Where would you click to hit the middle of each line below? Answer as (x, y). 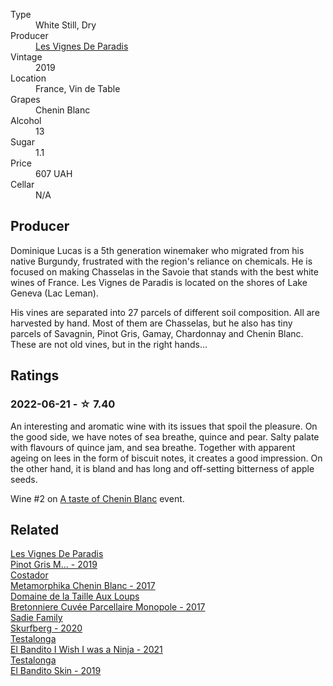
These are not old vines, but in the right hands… (109, 344)
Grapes (25, 99)
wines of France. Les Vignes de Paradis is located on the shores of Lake (159, 282)
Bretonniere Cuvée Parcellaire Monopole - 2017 (108, 607)
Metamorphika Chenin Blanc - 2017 (83, 586)
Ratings (35, 375)
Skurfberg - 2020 (46, 628)
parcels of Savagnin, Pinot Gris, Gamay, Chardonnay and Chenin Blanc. (157, 333)
